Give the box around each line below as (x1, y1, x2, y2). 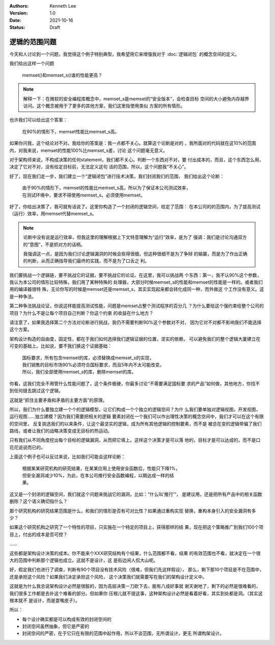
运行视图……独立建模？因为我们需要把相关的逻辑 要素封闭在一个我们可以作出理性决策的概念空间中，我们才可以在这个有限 (9, 413, 264, 419)
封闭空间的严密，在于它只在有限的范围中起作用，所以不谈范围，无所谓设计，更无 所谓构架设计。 (22, 630, 224, 636)
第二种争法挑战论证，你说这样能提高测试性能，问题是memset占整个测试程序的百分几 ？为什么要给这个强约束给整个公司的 (9, 303, 264, 309)
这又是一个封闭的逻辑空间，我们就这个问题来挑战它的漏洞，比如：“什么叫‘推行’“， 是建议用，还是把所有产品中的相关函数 (9, 491, 262, 497)
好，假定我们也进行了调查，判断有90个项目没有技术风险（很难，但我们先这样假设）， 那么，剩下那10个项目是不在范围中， (9, 566, 264, 573)
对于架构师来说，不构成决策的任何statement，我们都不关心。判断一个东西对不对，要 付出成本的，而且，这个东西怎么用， (9, 156, 264, 163)
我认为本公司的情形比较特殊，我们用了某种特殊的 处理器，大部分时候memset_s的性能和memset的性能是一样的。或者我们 (9, 279, 263, 285)
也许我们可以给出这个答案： (9, 117, 68, 123)
